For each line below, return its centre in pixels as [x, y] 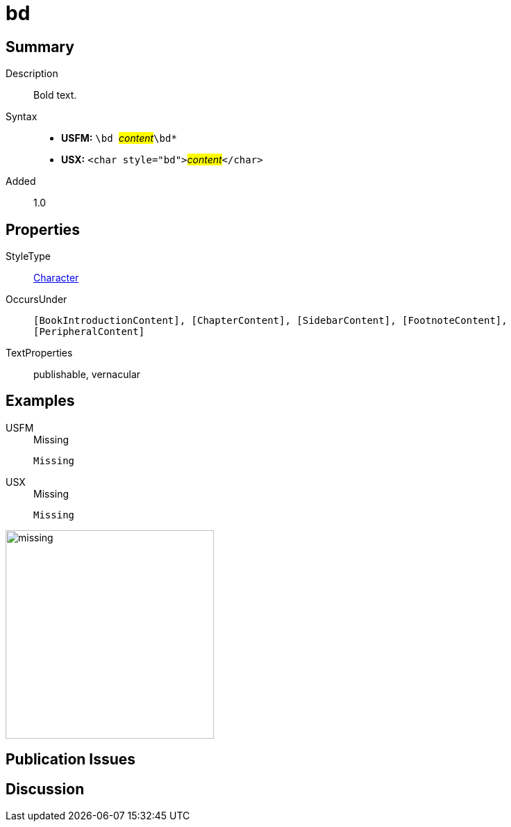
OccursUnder [36, 300]
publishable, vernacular [87, 375]
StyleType [28, 256]
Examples [40, 401]
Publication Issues [71, 760]
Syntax [22, 117]
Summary [40, 47]
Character [56, 278]
